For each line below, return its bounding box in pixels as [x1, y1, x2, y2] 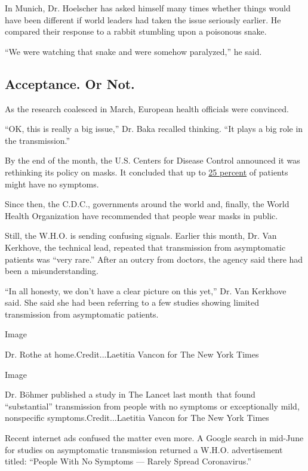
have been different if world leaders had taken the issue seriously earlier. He [5, 13, 281, 26]
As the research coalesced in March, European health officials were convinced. [5, 102, 289, 115]
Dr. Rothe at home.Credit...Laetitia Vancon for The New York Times [5, 348, 259, 361]
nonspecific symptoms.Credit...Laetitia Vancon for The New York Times [5, 411, 269, 424]
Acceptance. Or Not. [5, 74, 135, 93]
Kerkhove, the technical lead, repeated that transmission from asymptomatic [5, 241, 286, 253]
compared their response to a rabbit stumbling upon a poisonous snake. [5, 25, 267, 38]
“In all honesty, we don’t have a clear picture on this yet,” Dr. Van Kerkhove [5, 284, 287, 297]
